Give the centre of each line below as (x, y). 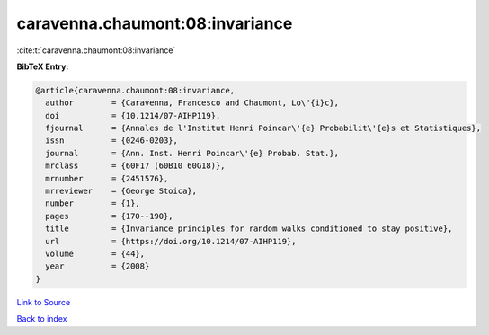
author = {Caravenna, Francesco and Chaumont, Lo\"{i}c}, (192, 103)
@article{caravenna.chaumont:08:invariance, (135, 90)
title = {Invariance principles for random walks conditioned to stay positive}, (249, 229)
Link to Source (44, 302)
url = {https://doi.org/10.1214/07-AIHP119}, (171, 241)
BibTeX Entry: (43, 66)
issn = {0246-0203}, (112, 141)
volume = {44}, (95, 254)
